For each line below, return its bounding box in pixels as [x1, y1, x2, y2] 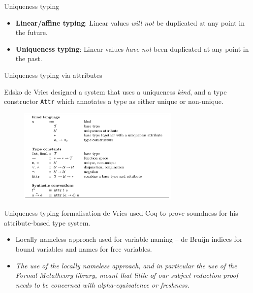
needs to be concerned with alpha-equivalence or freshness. [15, 279, 190, 290]
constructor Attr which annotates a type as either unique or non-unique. [4, 96, 223, 106]
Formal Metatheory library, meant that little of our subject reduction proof [15, 270, 238, 280]
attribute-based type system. [4, 217, 91, 228]
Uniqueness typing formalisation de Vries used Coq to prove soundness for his [4, 208, 238, 218]
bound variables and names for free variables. [15, 244, 152, 254]
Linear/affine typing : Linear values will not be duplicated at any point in [15, 17, 245, 28]
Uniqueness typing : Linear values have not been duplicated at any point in [15, 43, 249, 54]
